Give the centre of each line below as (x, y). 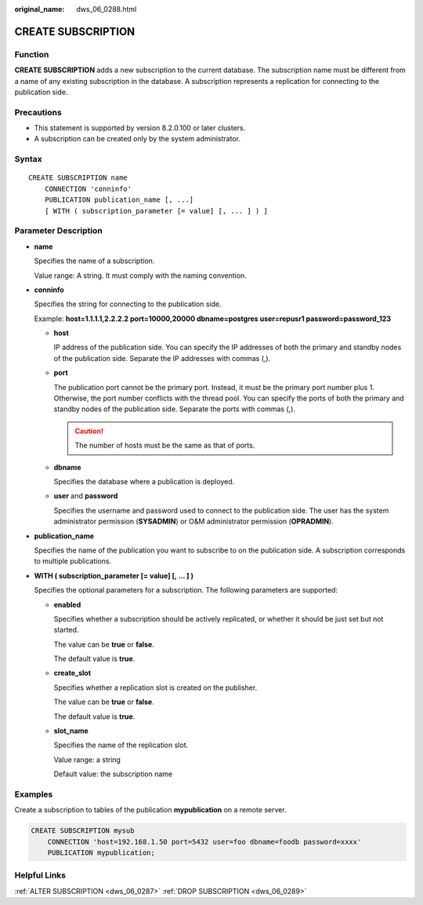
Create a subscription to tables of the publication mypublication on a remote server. (150, 810)
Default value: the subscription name (113, 774)
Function (32, 54)
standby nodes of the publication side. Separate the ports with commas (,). (174, 409)
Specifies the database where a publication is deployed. (144, 481)
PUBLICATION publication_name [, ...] (119, 200)
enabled (67, 604)
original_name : (40, 9)
